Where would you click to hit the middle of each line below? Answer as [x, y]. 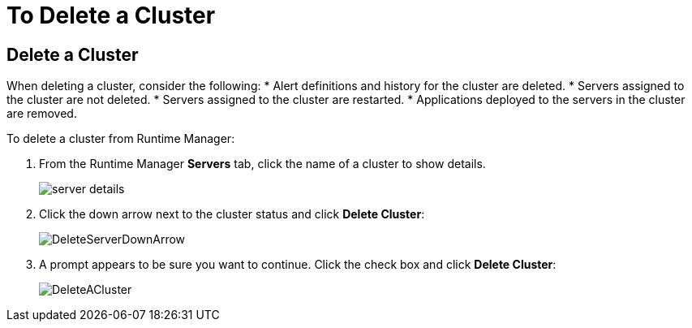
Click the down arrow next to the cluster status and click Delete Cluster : [232, 214]
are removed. [42, 114]
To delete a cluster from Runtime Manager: [121, 139]
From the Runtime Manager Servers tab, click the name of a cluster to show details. [262, 164]
